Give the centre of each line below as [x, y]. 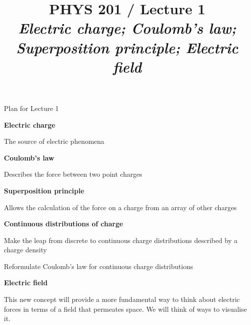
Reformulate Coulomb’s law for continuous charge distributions [99, 266]
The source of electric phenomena [54, 141]
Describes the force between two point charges [73, 174]
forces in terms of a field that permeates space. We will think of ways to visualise [125, 309]
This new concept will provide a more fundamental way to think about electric [122, 299]
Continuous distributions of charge [64, 224]
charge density [25, 250]
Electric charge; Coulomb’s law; [127, 28]
